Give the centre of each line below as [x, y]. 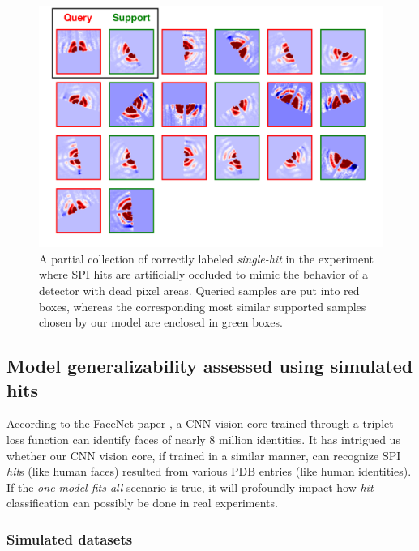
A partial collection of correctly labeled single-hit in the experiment [207, 258]
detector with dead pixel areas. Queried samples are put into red [199, 290]
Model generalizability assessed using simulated [210, 366]
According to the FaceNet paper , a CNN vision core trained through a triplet [200, 423]
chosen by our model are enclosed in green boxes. [161, 322]
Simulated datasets [70, 538]
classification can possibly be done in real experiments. [142, 503]
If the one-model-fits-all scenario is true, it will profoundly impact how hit [190, 487]
